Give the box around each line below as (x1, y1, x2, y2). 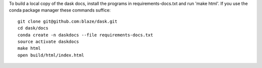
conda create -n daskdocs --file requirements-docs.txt (17, 32, 153, 38)
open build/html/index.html (17, 52, 84, 58)
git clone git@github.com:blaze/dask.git (17, 18, 117, 24)
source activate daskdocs (17, 39, 80, 44)
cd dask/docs (17, 26, 49, 31)
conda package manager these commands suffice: (9, 7, 111, 13)
